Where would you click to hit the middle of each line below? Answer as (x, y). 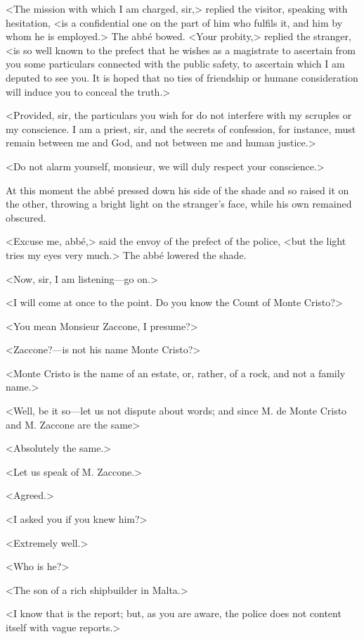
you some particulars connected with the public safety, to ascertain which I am (175, 64)
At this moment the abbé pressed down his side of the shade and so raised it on (177, 190)
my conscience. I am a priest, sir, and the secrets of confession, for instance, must (181, 128)
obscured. (26, 217)
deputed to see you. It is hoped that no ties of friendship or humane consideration (182, 77)
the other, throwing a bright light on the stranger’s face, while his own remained (179, 204)
